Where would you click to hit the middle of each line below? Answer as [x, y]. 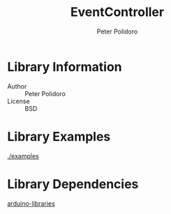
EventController [117, 12]
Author [17, 86]
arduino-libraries [31, 204]
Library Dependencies [73, 184]
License [18, 101]
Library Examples [59, 136]
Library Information [65, 67]
